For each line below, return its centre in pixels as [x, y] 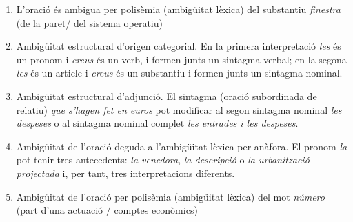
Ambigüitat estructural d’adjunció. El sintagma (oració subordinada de [167, 95]
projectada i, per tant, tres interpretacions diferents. [125, 173]
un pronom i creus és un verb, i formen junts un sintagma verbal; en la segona [181, 59]
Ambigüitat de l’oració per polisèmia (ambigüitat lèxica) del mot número [170, 196]
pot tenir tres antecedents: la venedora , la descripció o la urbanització [163, 160]
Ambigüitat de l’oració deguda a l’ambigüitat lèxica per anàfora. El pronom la [182, 146]
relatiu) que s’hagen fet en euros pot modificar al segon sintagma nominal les [179, 109]
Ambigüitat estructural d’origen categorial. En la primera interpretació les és [179, 46]
